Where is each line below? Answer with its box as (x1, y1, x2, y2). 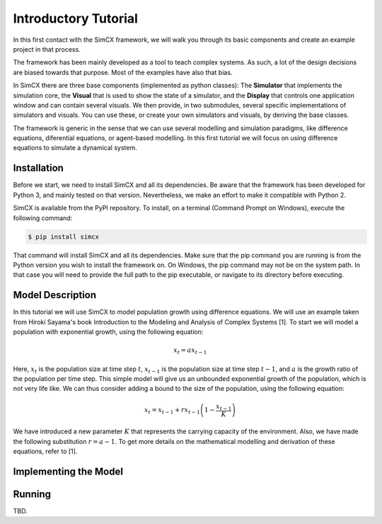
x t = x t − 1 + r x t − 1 (144, 406, 201, 416)
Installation (13, 162, 64, 174)
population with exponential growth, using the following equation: (13, 327, 204, 336)
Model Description (13, 289, 97, 301)
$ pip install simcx (28, 232, 99, 241)
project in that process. (13, 45, 81, 53)
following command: (13, 213, 73, 222)
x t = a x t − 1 (173, 346, 207, 355)
